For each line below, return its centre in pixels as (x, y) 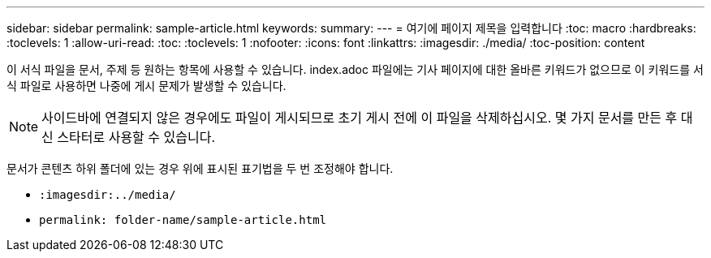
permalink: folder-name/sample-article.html (183, 220)
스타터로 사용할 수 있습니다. (136, 137)
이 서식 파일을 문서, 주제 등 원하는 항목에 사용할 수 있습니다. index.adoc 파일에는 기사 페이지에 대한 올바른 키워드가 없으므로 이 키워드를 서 (355, 69)
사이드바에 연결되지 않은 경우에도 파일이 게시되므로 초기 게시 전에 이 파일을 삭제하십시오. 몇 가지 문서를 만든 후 (360, 118)
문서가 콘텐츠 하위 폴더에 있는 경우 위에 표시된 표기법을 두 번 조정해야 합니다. (200, 168)
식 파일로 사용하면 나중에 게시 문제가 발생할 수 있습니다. (147, 86)
